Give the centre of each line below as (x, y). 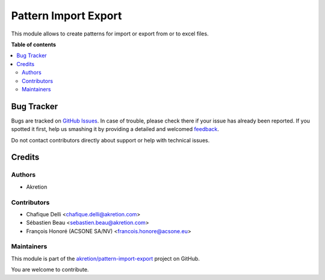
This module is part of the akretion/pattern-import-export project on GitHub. (105, 258)
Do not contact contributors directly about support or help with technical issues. (110, 140)
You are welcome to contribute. (50, 270)
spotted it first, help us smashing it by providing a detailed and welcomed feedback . (115, 129)
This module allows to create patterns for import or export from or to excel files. (110, 34)
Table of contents (34, 44)
